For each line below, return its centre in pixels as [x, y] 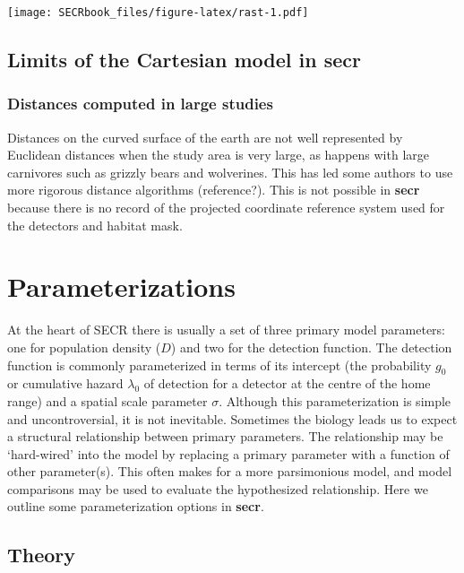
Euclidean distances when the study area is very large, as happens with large [218, 155]
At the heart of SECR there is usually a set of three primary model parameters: [227, 330]
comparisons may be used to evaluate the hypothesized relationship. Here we [218, 488]
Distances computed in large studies [140, 104]
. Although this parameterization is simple [335, 400]
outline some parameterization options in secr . [136, 506]
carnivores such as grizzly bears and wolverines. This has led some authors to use [230, 172]
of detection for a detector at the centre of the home [287, 383]
